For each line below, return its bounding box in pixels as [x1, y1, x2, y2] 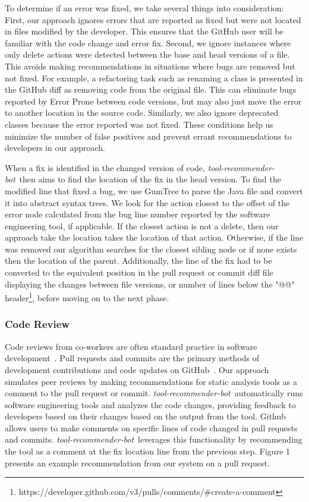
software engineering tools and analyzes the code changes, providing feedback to [5, 398, 296, 411]
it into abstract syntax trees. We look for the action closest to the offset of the [5, 196, 290, 209]
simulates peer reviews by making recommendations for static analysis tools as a [5, 375, 297, 387]
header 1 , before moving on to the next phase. [5, 290, 169, 304]
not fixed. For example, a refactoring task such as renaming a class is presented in [5, 71, 303, 84]
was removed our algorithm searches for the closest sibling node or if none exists [5, 242, 297, 255]
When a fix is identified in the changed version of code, [5, 161, 205, 173]
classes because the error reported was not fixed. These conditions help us [5, 118, 273, 130]
